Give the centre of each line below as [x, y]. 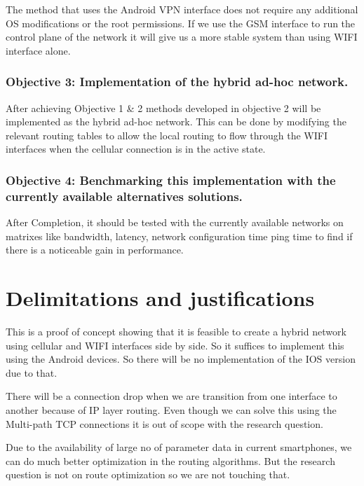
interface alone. [38, 50]
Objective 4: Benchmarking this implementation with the [171, 180]
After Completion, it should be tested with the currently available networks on [175, 222]
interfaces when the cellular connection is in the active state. [136, 149]
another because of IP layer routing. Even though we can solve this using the [171, 409]
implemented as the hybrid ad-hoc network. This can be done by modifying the [176, 121]
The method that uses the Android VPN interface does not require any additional [182, 9]
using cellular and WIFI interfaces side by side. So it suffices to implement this [175, 345]
